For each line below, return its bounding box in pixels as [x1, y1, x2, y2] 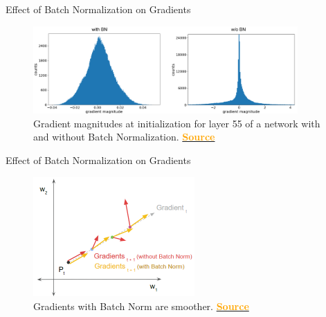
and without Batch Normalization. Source [33, 129, 215, 144]
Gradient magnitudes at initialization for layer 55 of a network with [33, 116, 320, 130]
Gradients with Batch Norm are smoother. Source [33, 299, 249, 314]
